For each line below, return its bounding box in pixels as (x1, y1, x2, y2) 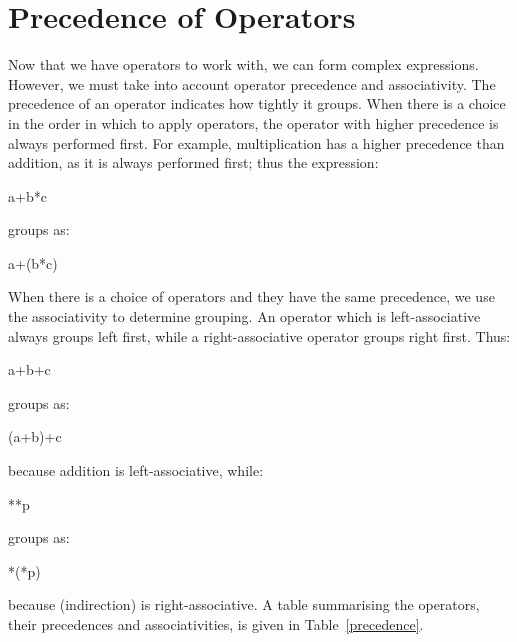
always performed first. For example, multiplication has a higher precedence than (8, 132, 505, 153)
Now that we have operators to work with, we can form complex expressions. (8, 54, 479, 75)
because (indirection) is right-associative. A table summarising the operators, (8, 594, 480, 615)
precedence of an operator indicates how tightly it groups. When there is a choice (8, 93, 506, 114)
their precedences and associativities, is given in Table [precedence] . (8, 614, 424, 634)
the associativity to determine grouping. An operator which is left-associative (8, 306, 481, 327)
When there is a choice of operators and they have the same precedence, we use (8, 286, 495, 307)
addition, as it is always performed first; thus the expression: (8, 152, 379, 173)
